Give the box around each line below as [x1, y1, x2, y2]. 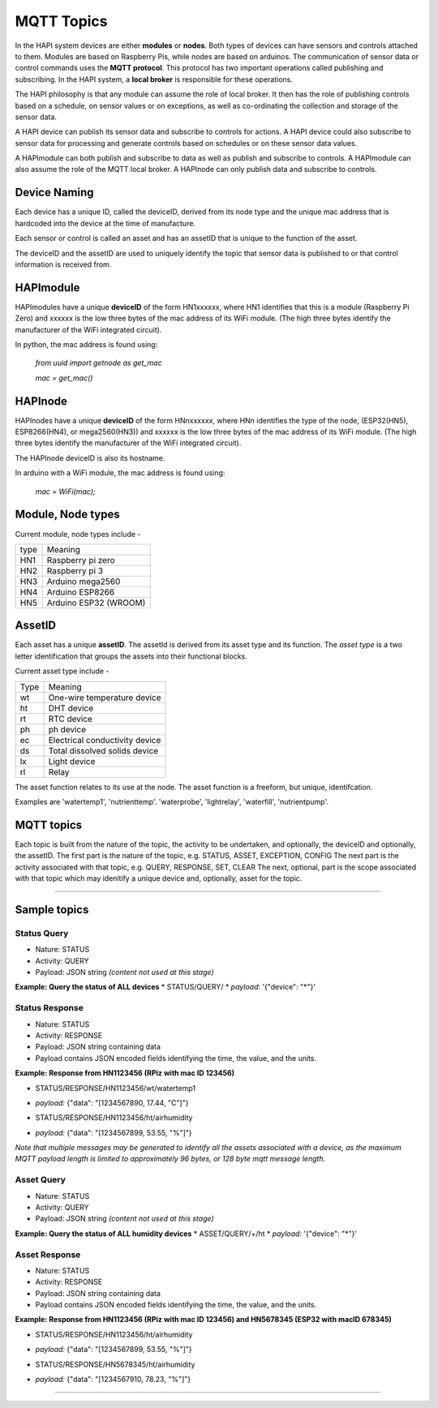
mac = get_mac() [35, 373, 93, 383]
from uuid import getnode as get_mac [35, 358, 162, 368]
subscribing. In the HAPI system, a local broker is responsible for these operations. [15, 74, 294, 84]
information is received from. [15, 260, 112, 269]
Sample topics [15, 903, 89, 916]
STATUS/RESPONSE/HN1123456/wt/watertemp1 [35, 1083, 196, 1092]
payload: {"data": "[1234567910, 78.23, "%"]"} [35, 1375, 191, 1384]
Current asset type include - [15, 666, 109, 676]
